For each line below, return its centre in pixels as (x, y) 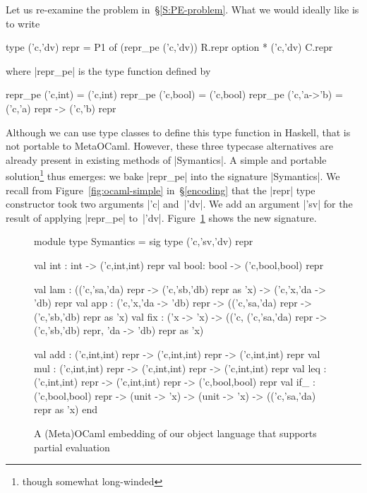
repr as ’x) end (66, 409)
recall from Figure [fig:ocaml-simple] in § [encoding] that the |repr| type (161, 190)
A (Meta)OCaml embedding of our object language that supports (175, 433)
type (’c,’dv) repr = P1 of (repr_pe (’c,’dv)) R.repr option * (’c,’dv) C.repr (169, 47)
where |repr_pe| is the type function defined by (108, 70)
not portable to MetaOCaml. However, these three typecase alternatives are (169, 146)
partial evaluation (72, 447)
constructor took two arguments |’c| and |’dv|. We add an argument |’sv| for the (179, 204)
